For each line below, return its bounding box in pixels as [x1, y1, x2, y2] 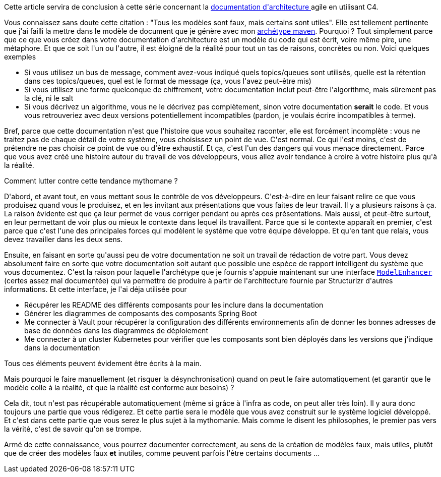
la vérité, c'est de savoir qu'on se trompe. [4, 425, 142, 433]
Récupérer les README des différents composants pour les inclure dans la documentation [24, 301, 324, 309]
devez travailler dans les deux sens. [4, 235, 123, 244]
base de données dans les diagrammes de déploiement [24, 326, 208, 335]
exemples [4, 52, 36, 61]
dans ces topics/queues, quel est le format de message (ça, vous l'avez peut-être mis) [24, 77, 311, 85]
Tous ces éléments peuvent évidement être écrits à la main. [4, 359, 202, 368]
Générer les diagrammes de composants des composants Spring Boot [24, 309, 258, 318]
